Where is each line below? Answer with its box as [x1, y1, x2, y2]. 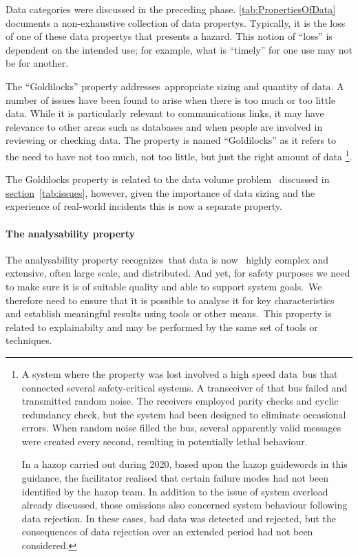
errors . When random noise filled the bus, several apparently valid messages [21, 420, 341, 435]
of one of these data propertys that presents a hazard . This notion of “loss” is [6, 29, 333, 43]
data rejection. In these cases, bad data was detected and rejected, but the [21, 511, 336, 525]
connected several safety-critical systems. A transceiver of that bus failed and [21, 380, 348, 394]
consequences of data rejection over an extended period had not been [21, 524, 313, 539]
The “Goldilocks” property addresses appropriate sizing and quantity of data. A [6, 78, 344, 93]
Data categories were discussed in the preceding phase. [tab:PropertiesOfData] [6, 2, 336, 16]
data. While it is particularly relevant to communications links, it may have [6, 106, 324, 120]
